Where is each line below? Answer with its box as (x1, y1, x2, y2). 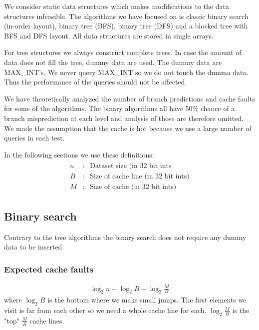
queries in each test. (4, 132, 65, 143)
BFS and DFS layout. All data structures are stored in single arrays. (4, 30, 214, 40)
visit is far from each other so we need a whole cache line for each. (4, 305, 207, 315)
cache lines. (29, 315, 64, 325)
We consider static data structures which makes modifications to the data (4, 1, 229, 11)
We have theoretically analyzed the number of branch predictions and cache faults (4, 93, 255, 103)
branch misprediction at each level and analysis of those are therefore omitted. (4, 112, 244, 123)
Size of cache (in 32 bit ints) (90, 183, 177, 191)
